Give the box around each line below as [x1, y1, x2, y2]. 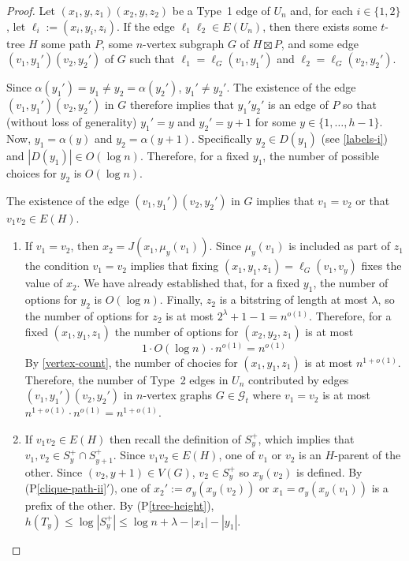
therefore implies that [129, 96, 234, 113]
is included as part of [288, 237, 391, 254]
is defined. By [296, 463, 363, 480]
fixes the [361, 257, 402, 274]
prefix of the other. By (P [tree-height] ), [24, 497, 214, 514]
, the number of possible [262, 147, 379, 163]
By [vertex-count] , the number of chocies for [24, 353, 238, 370]
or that [355, 192, 390, 208]
